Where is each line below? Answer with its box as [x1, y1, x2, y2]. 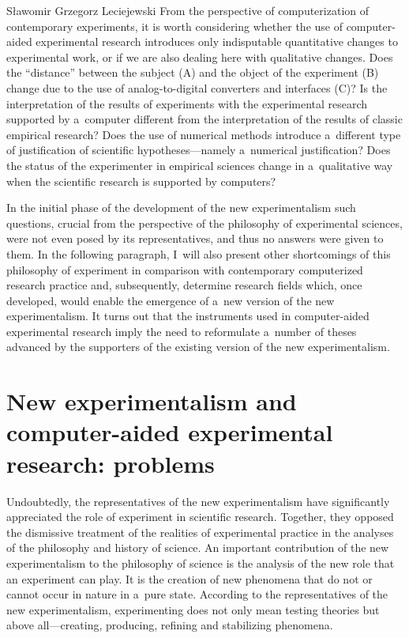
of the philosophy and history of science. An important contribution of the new [6, 539, 389, 556]
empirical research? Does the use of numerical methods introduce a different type [6, 126, 401, 142]
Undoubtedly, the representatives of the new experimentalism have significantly [6, 493, 390, 509]
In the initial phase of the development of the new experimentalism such [6, 199, 356, 216]
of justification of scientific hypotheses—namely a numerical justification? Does [6, 142, 391, 158]
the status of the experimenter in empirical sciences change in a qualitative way [6, 157, 393, 173]
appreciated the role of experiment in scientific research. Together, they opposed [6, 508, 394, 525]
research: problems [6, 447, 215, 479]
